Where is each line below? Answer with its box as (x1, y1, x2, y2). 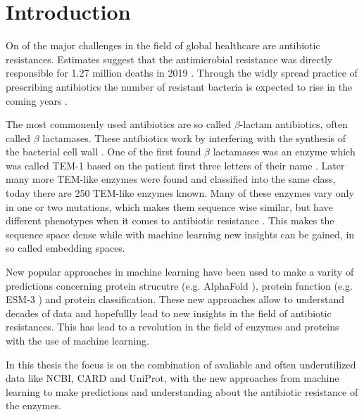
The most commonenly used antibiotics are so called (6, 117, 231, 131)
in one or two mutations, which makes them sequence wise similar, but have (6, 199, 333, 214)
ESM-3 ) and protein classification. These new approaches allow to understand (6, 292, 344, 307)
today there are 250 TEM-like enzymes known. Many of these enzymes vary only (6, 186, 354, 200)
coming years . (6, 93, 68, 108)
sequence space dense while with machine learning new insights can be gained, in (6, 226, 355, 241)
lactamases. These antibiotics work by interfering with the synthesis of (42, 130, 346, 145)
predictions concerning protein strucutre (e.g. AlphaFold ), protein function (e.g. (6, 278, 353, 293)
